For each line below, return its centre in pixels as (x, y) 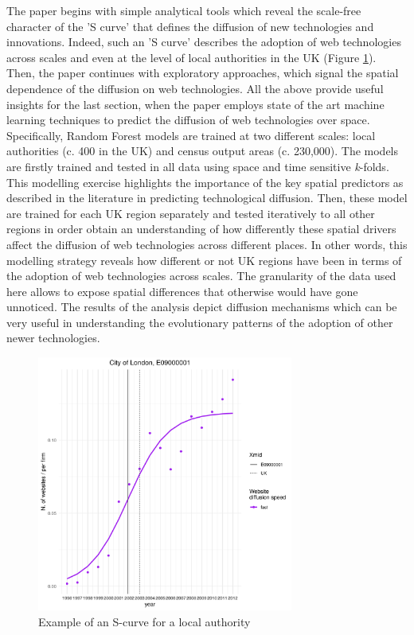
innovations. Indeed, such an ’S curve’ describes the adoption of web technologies (204, 42)
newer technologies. (53, 338)
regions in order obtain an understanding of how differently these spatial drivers (201, 229)
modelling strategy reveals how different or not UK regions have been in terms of (204, 260)
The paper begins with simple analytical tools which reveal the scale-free (184, 10)
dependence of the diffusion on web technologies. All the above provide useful (195, 88)
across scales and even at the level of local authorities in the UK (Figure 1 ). (191, 57)
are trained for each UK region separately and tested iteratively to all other (191, 213)
